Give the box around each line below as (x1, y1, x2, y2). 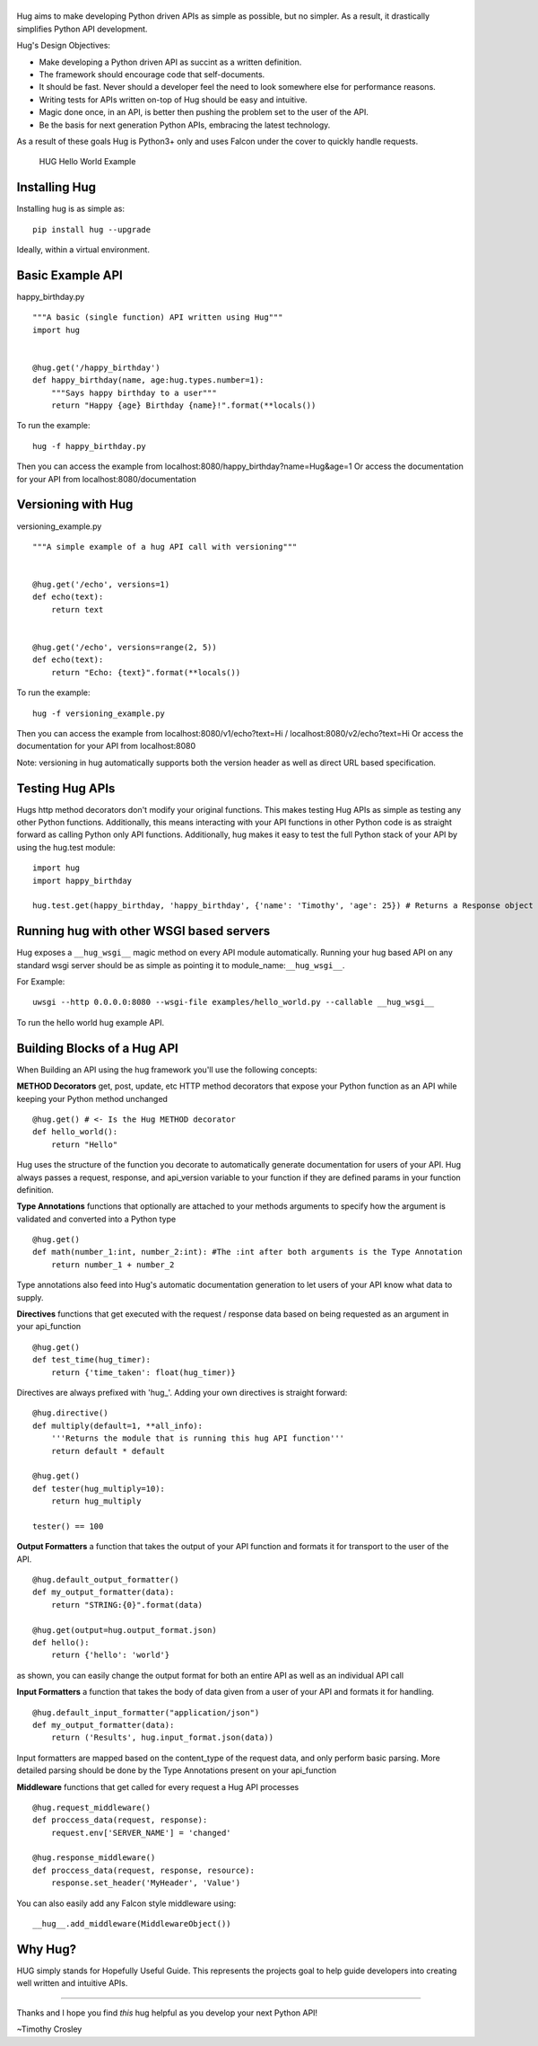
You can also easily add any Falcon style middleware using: (16, 1898, 237, 1909)
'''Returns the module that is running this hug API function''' (50, 1433, 345, 1443)
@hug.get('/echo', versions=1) (32, 579, 170, 590)
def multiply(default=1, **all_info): (32, 1420, 204, 1431)
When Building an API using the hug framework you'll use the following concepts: (16, 1064, 317, 1075)
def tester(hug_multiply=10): (32, 1483, 166, 1494)
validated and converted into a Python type (16, 1213, 177, 1224)
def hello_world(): (32, 1127, 118, 1137)
